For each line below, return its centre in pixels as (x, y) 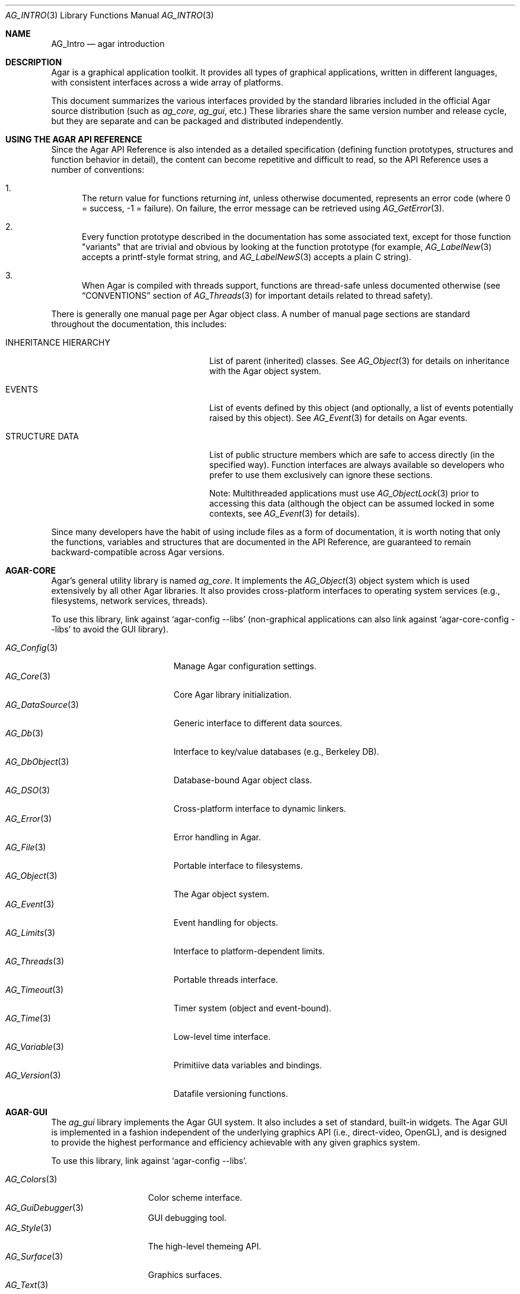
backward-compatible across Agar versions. (138, 552)
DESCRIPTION (34, 62)
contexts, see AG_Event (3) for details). (285, 513)
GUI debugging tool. (187, 1218)
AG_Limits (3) (31, 933)
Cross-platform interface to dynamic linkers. (260, 809)
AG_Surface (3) (34, 1256)
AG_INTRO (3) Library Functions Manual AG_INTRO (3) (110, 15)
